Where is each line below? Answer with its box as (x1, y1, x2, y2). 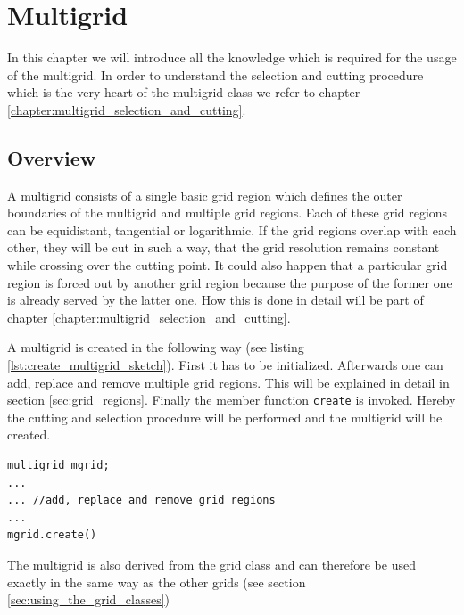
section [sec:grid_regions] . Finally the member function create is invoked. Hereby (7, 390, 456, 409)
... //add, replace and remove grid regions (7, 494, 276, 507)
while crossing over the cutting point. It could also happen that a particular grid (7, 256, 448, 275)
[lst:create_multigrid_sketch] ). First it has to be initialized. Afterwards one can (7, 356, 443, 374)
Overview (7, 143, 96, 171)
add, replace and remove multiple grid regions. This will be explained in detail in (7, 373, 450, 391)
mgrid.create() (7, 529, 97, 542)
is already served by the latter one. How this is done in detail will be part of (7, 291, 424, 309)
